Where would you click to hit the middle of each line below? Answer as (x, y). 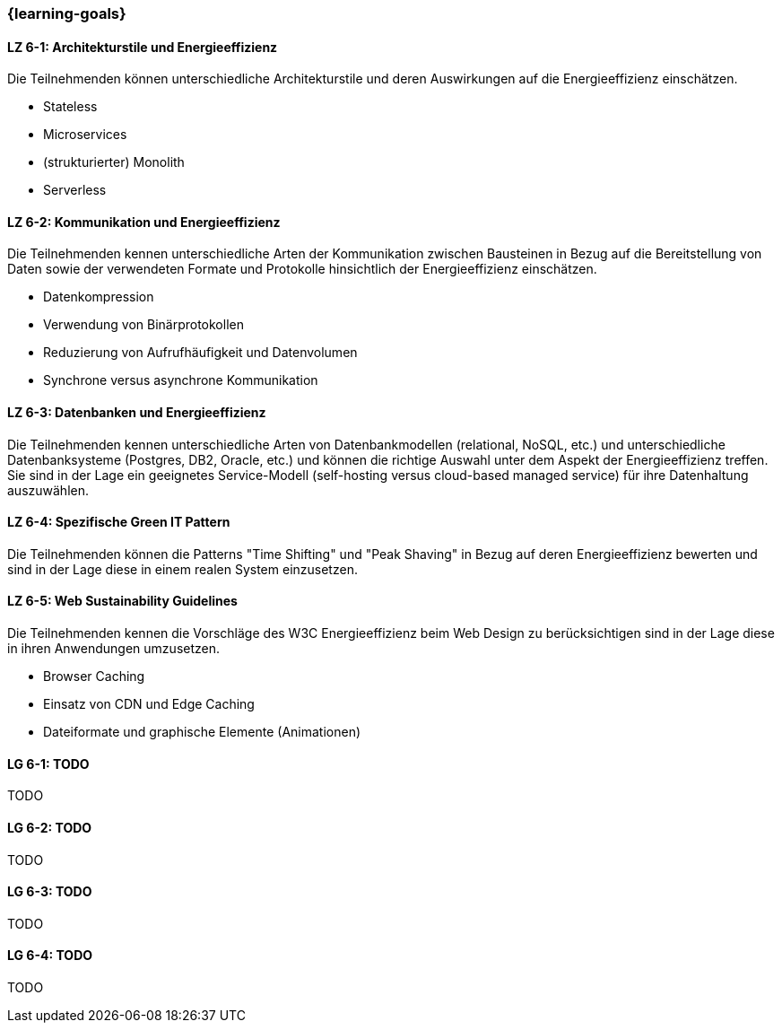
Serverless (75, 190)
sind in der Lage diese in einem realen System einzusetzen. (182, 569)
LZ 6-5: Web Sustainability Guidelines (122, 601)
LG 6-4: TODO (50, 956)
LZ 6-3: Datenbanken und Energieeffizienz (137, 413)
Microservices (85, 135)
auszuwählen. (48, 490)
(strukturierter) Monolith (114, 162)
